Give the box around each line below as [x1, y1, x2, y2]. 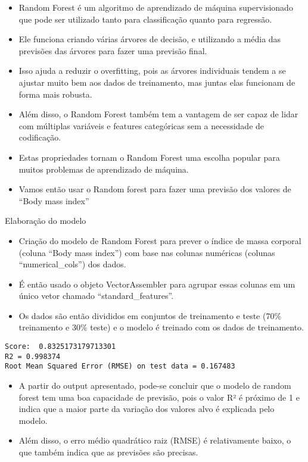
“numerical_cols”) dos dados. [18, 258, 126, 270]
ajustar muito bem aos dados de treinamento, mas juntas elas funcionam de [18, 76, 295, 88]
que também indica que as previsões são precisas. [18, 446, 198, 458]
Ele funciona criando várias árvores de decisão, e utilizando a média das [18, 33, 281, 45]
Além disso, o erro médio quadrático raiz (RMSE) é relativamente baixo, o [18, 434, 291, 447]
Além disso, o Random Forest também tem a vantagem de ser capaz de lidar [18, 108, 298, 120]
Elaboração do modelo [5, 214, 86, 227]
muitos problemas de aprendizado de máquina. [18, 163, 189, 175]
